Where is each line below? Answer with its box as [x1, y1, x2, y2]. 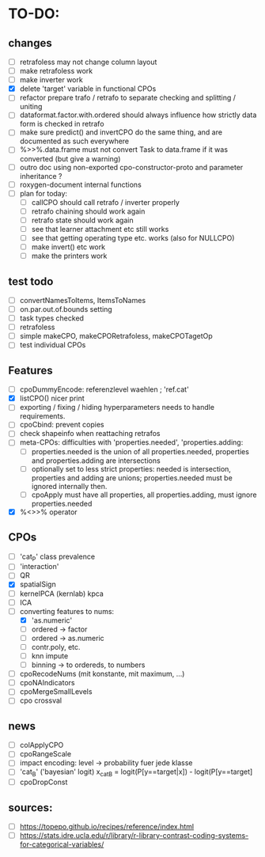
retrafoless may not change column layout [19, 57, 157, 66]
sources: [8, 801, 53, 814]
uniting [19, 102, 43, 112]
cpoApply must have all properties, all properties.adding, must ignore [31, 490, 257, 499]
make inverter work [19, 75, 83, 85]
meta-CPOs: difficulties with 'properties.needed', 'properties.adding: [19, 438, 244, 447]
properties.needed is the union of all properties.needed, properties [31, 446, 249, 456]
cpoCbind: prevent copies [19, 420, 104, 430]
